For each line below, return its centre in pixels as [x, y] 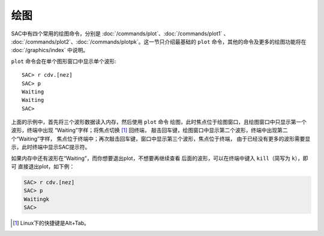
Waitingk [37, 199]
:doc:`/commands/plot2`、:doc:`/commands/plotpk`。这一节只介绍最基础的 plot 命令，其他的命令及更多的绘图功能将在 [159, 41]
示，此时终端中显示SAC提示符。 [51, 147]
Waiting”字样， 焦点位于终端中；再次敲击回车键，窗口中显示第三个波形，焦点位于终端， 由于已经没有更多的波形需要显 [165, 138]
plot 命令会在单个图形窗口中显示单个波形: [64, 61]
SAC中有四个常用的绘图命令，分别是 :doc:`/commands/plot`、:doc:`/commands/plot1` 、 [120, 34]
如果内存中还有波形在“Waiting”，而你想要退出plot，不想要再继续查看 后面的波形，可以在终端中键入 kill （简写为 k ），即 [160, 158]
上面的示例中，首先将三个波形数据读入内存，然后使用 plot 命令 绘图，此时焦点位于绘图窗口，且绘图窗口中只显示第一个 [159, 122]
